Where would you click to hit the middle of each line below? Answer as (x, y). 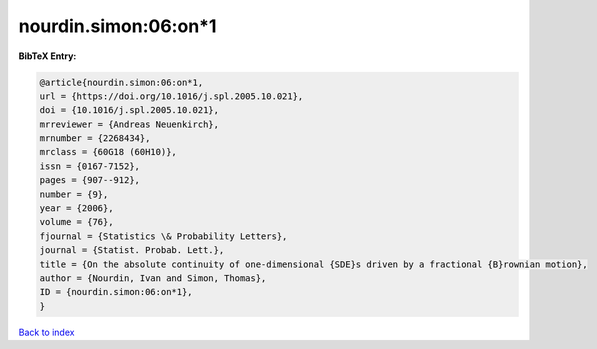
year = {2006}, (76, 208)
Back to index (46, 332)
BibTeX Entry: (47, 56)
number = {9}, (74, 194)
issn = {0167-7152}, (89, 166)
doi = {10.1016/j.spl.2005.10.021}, (129, 110)
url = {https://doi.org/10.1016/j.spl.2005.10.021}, (171, 96)
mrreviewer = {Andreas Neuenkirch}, (129, 124)
